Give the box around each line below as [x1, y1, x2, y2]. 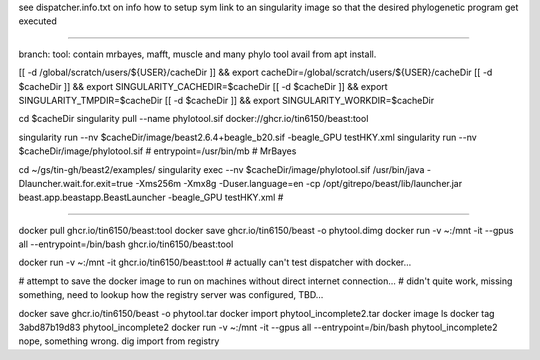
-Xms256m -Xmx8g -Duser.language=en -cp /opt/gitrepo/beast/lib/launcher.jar [135, 177, 463, 189]
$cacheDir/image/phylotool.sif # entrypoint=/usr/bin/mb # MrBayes [18, 145, 297, 157]
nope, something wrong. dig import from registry [18, 335, 220, 347]
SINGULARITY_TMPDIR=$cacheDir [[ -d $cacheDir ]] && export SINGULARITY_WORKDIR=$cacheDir [18, 94, 435, 106]
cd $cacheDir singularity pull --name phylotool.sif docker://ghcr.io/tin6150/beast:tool [18, 113, 369, 125]
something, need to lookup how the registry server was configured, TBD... [18, 289, 324, 301]
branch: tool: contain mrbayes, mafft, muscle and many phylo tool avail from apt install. [18, 48, 377, 60]
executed [18, 15, 57, 27]
